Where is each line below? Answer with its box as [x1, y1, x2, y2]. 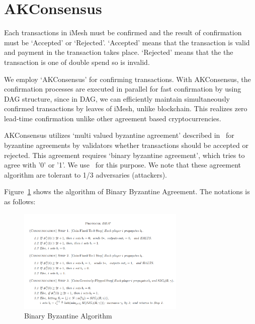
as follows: [4, 196, 36, 207]
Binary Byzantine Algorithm [24, 310, 112, 321]
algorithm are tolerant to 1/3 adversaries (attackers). [4, 169, 167, 180]
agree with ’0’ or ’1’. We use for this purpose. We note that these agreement [4, 159, 241, 170]
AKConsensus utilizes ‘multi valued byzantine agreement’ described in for [4, 130, 234, 140]
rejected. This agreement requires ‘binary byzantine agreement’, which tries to [4, 149, 245, 160]
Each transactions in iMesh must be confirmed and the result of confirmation [4, 27, 242, 38]
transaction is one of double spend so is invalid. [4, 56, 150, 67]
